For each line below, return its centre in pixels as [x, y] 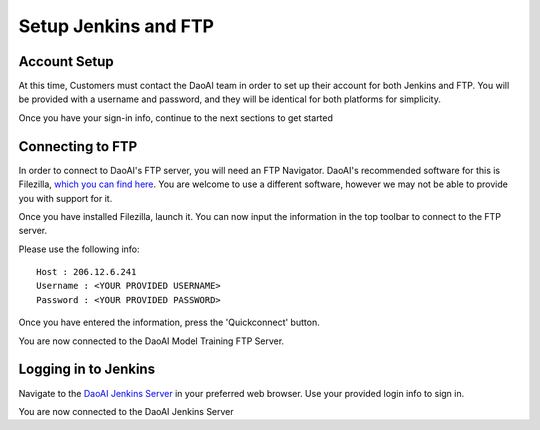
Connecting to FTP [78, 146]
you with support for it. [65, 198]
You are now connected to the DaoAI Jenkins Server [126, 411]
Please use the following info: [79, 249]
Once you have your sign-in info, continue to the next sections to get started [176, 117]
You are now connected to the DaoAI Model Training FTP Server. [151, 341]
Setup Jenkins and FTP [116, 26]
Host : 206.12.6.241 [86, 272]
